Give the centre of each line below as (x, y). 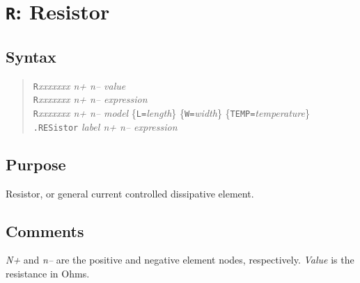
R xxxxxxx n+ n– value (79, 85)
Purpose (36, 164)
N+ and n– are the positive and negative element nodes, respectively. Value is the (180, 260)
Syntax (31, 56)
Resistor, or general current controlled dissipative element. (130, 193)
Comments (45, 231)
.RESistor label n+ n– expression (105, 126)
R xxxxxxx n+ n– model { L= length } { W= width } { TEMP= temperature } (171, 113)
